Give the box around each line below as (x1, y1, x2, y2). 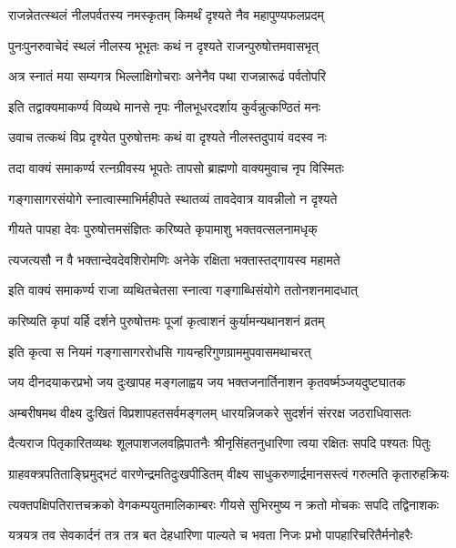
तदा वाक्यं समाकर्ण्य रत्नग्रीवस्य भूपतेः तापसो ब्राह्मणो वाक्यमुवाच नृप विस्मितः (8, 157, 344, 177)
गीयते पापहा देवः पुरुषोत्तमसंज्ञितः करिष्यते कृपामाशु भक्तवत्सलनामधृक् (8, 219, 318, 238)
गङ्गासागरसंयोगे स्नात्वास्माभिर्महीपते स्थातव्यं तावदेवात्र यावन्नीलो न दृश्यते (8, 188, 338, 208)
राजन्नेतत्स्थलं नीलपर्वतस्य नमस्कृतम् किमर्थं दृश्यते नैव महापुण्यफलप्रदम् (8, 5, 324, 24)
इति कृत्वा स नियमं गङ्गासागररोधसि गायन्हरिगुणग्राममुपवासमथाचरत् (8, 341, 311, 360)
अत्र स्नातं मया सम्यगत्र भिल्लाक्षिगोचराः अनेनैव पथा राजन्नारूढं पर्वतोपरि (8, 66, 326, 86)
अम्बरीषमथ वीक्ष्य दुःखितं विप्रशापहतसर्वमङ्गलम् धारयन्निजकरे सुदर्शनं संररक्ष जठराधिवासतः (8, 402, 411, 421)
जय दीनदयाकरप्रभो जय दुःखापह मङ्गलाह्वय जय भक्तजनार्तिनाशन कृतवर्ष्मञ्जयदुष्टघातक (8, 372, 406, 391)
